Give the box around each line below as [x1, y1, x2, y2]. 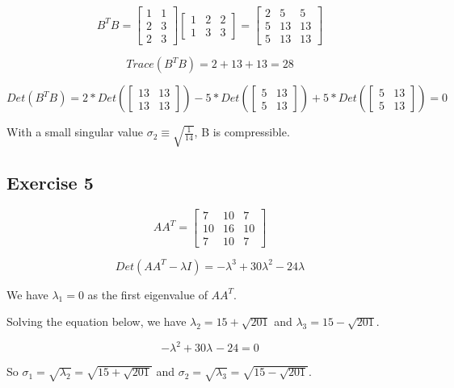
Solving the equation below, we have [6, 313, 187, 330]
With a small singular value [6, 123, 143, 140]
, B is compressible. [194, 123, 290, 140]
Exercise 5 [6, 169, 94, 194]
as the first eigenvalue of [87, 286, 208, 302]
